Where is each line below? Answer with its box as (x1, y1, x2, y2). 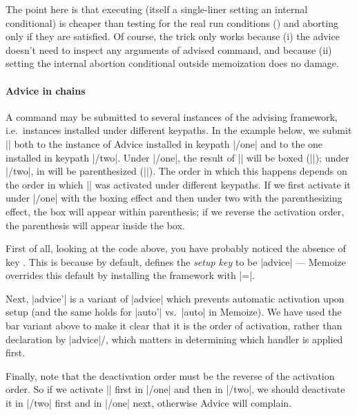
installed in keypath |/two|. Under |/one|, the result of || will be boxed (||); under (6, 150, 349, 164)
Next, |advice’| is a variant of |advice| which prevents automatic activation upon (6, 291, 345, 305)
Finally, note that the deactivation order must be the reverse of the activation (6, 368, 335, 383)
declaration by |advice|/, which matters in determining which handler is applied (6, 331, 343, 346)
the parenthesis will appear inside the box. (6, 218, 185, 232)
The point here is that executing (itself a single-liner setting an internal (6, 2, 308, 16)
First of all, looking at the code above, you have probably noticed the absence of (6, 241, 346, 255)
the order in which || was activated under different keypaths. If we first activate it (6, 177, 351, 191)
